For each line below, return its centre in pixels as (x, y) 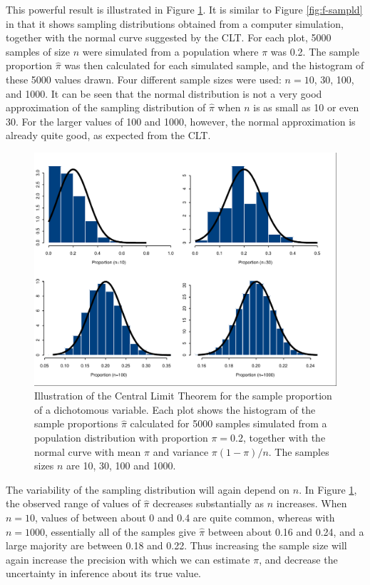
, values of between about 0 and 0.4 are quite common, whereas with (185, 517)
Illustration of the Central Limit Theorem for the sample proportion (183, 396)
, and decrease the (298, 559)
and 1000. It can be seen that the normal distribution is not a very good (164, 93)
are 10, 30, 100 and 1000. (121, 466)
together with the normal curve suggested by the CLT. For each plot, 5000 (169, 37)
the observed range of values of (73, 503)
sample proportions (76, 423)
